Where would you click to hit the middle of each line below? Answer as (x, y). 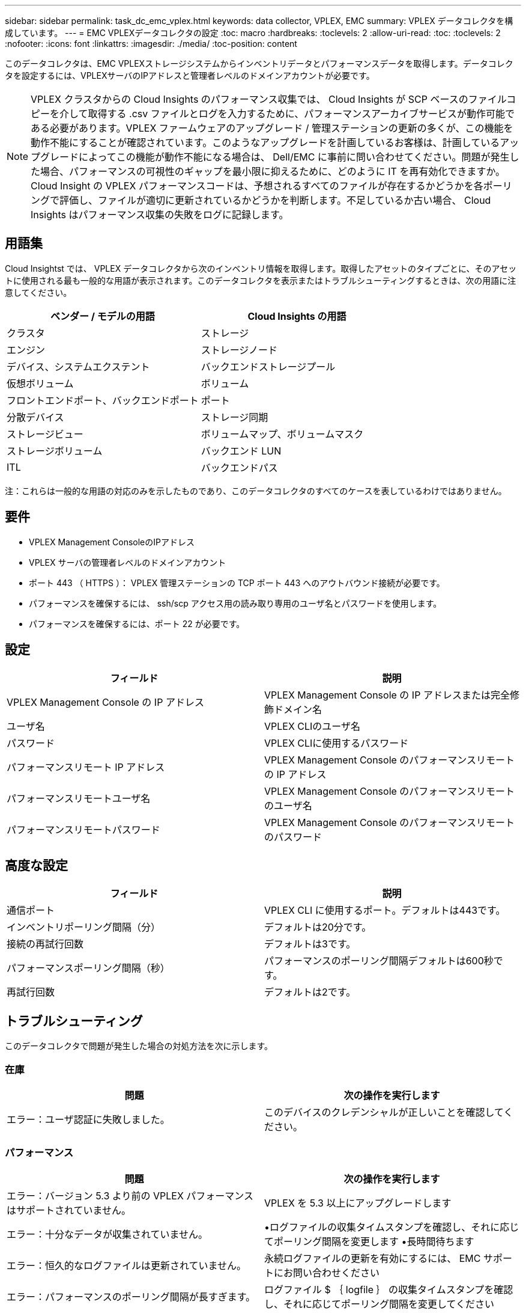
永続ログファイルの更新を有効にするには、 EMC (373, 1258)
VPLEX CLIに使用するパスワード (337, 743)
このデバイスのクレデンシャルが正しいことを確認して (384, 1112)
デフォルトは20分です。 (318, 927)
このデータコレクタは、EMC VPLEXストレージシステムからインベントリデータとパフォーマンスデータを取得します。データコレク (259, 63)
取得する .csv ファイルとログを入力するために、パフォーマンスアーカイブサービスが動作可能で (301, 114)
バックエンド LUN (241, 451)
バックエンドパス (239, 467)
